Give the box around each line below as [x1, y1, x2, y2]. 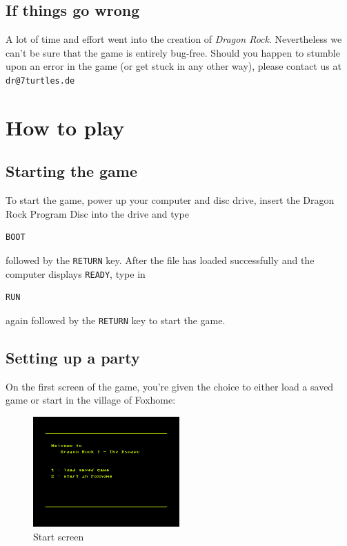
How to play [6, 113, 125, 141]
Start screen [33, 529, 84, 543]
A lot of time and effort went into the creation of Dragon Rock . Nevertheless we [6, 32, 342, 46]
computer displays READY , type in [6, 266, 146, 281]
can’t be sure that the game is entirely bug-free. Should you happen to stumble [6, 45, 340, 59]
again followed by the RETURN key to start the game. [6, 312, 226, 327]
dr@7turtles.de [6, 75, 75, 86]
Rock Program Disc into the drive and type [6, 206, 189, 220]
